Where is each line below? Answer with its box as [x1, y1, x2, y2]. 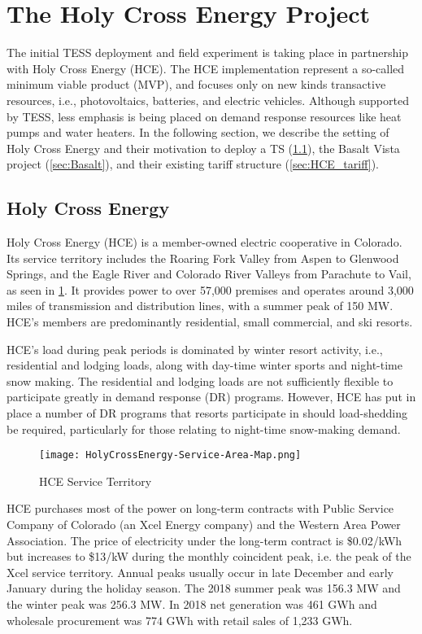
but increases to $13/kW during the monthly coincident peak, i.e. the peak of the [7, 548, 411, 565]
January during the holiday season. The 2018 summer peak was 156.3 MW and [7, 579, 401, 597]
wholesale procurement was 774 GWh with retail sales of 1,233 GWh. [7, 611, 353, 628]
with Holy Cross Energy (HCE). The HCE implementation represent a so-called [7, 59, 405, 77]
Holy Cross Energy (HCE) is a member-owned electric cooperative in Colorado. [7, 234, 402, 251]
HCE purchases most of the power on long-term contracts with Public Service [7, 500, 394, 517]
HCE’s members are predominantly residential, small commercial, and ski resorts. [7, 313, 413, 330]
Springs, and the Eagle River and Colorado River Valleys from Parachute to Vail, [7, 265, 411, 282]
